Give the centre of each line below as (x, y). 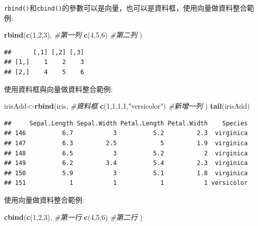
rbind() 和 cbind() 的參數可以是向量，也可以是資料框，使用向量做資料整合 (126, 8)
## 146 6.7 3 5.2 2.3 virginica (126, 133)
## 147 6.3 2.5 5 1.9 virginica (126, 143)
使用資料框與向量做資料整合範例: (58, 89)
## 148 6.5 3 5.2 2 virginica (126, 153)
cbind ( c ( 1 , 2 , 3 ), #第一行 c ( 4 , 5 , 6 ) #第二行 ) (73, 217)
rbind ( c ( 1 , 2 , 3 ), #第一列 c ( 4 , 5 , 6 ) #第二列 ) (73, 35)
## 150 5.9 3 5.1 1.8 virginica (126, 173)
